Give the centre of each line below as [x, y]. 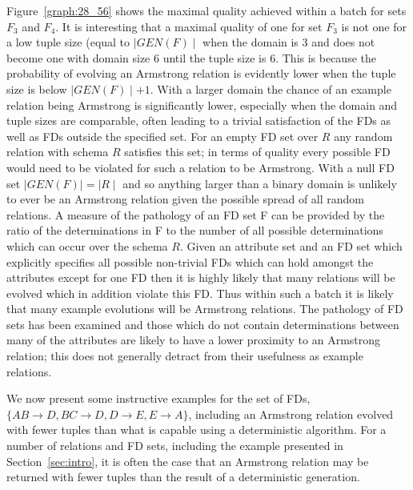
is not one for [374, 26]
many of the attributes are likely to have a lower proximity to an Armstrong [194, 340]
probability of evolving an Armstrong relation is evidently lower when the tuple [201, 73]
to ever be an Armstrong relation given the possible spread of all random [185, 199]
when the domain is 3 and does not [289, 42]
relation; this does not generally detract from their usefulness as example [185, 356]
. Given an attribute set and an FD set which [291, 245]
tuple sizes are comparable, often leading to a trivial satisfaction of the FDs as [199, 120]
